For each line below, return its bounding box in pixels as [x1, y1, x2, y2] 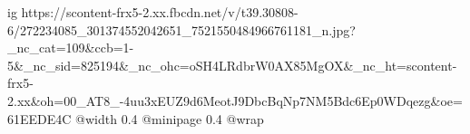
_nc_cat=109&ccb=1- [7, 38, 134, 57]
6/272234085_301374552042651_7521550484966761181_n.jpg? [7, 20, 356, 39]
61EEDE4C [7, 109, 72, 128]
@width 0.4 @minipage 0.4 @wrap [75, 109, 264, 128]
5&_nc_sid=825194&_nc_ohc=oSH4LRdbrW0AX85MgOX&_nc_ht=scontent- [7, 55, 457, 74]
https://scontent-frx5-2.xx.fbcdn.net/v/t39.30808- [21, 3, 299, 21]
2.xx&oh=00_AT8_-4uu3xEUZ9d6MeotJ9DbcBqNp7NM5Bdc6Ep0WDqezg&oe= [7, 91, 463, 110]
